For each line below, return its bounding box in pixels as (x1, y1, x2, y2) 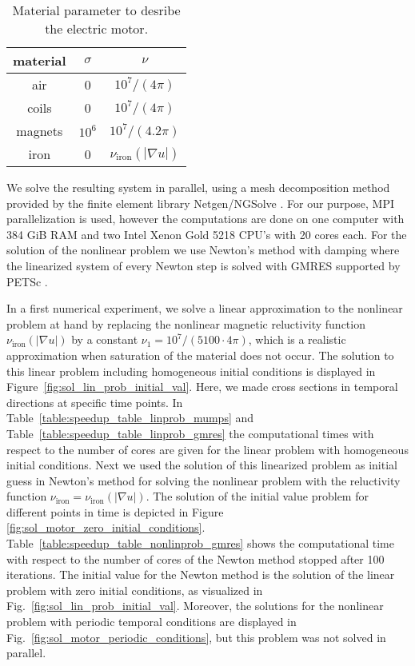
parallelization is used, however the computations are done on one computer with (6, 210, 405, 227)
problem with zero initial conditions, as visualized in (6, 581, 263, 598)
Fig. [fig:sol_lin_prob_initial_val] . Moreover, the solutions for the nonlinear (6, 597, 384, 614)
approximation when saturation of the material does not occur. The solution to (6, 346, 394, 363)
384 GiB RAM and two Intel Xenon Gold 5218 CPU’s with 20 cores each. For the (6, 225, 407, 242)
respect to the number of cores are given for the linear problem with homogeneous (6, 441, 409, 457)
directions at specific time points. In (6, 393, 183, 410)
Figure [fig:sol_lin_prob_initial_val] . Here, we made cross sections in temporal (6, 378, 398, 395)
